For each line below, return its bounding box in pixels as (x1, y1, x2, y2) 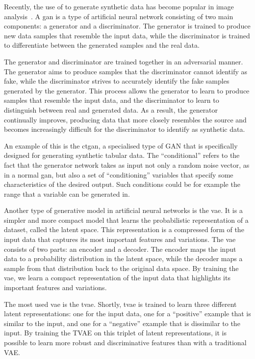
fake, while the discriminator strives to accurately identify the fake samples (4, 76, 229, 86)
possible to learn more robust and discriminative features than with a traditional (4, 337, 247, 347)
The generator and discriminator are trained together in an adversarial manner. (4, 56, 243, 66)
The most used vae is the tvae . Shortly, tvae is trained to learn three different (4, 299, 237, 309)
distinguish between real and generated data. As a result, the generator (4, 104, 218, 115)
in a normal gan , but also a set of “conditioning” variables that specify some (4, 169, 233, 179)
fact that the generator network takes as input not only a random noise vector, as (4, 159, 250, 170)
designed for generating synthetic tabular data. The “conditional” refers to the (4, 150, 240, 160)
